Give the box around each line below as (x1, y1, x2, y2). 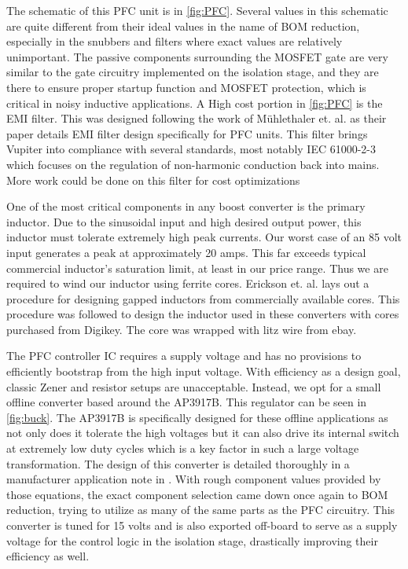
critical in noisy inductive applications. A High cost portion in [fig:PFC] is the (6, 94, 383, 111)
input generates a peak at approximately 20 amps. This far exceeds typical (6, 244, 366, 260)
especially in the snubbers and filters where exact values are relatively (6, 33, 343, 50)
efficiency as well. (6, 548, 90, 564)
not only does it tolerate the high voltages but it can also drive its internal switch (6, 424, 399, 441)
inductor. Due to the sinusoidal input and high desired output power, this (6, 213, 362, 229)
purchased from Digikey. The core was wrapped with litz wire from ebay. (6, 321, 357, 337)
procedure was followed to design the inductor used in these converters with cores (6, 306, 399, 322)
